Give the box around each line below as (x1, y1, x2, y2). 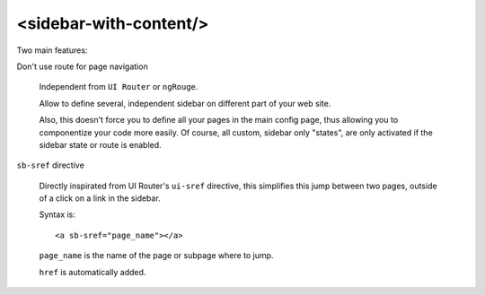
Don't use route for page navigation (16, 61, 148, 72)
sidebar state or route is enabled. (39, 139, 162, 150)
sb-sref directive (16, 160, 84, 170)
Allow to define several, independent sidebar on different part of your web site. (39, 98, 331, 108)
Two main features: (16, 45, 88, 56)
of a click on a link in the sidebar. (39, 193, 161, 204)
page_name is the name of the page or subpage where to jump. (39, 250, 274, 261)
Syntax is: (39, 209, 76, 220)
